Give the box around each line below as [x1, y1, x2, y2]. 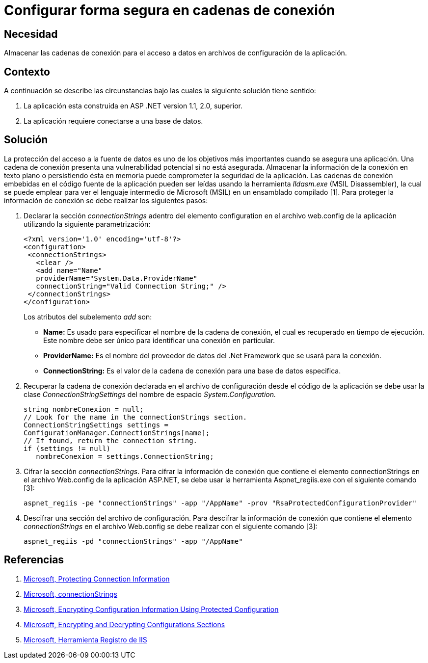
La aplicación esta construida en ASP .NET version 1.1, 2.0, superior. [24, 102, 243, 110]
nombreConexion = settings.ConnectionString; [36, 452, 214, 460]
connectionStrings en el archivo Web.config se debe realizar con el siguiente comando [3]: [24, 522, 318, 530]
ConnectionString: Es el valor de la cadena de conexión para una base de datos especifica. [43, 366, 341, 375]
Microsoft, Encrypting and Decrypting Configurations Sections [24, 620, 225, 629]
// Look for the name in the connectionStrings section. [24, 413, 247, 421]
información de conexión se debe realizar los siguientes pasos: [4, 196, 208, 205]
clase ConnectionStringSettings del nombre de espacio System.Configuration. [24, 390, 276, 398]
